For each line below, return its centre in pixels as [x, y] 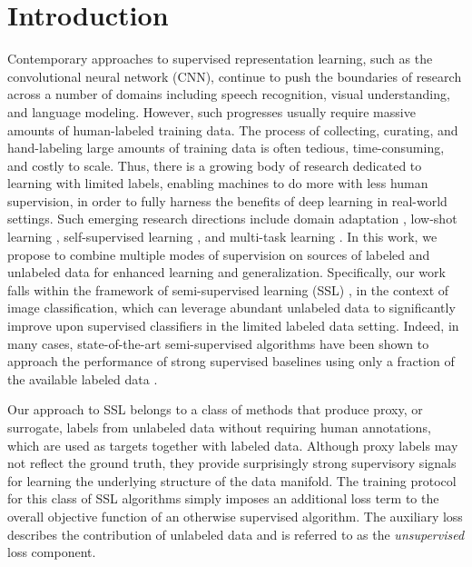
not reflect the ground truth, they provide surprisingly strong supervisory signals [232, 463]
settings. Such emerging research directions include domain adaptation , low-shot [232, 219]
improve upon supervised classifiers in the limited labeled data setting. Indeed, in [233, 326]
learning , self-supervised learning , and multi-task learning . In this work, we [222, 237]
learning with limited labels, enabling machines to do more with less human [218, 183]
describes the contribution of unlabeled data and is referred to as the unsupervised [236, 534]
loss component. [52, 552]
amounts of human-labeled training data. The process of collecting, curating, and [233, 129]
